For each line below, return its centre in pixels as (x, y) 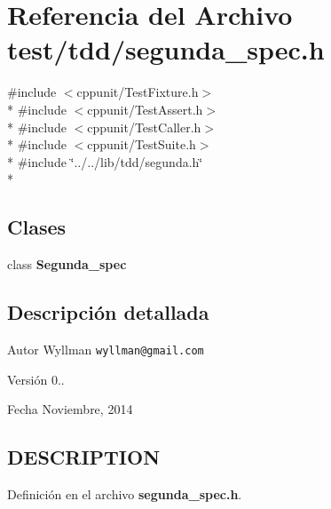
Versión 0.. (36, 379)
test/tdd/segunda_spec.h (166, 49)
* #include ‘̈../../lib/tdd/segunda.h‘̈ (105, 161)
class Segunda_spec (67, 264)
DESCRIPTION (84, 457)
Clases (37, 227)
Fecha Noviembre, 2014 (70, 409)
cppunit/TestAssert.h (145, 109)
